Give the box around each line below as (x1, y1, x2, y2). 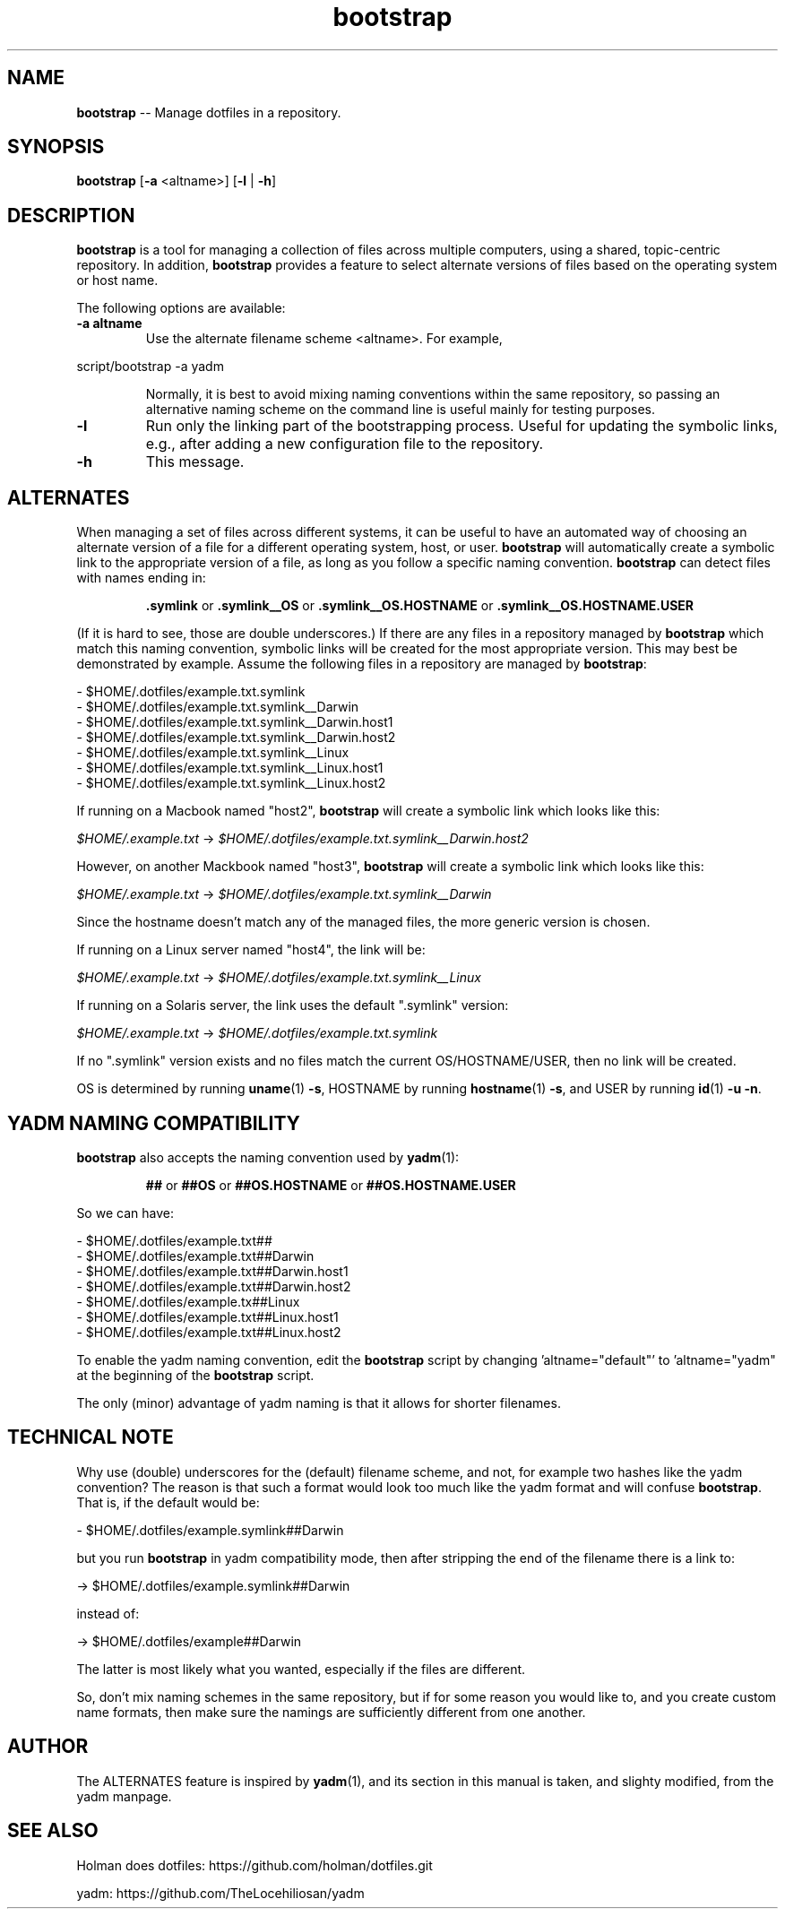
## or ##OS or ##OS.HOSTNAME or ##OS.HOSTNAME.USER (145, 1177, 516, 1193)
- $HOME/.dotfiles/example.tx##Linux (76, 1293, 300, 1309)
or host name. (76, 272, 159, 289)
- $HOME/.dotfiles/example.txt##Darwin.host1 (76, 1263, 349, 1279)
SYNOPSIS (7, 135, 105, 159)
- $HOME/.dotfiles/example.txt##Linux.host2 (76, 1324, 341, 1340)
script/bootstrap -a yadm (76, 358, 224, 375)
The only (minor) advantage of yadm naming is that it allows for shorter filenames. (76, 1394, 561, 1411)
